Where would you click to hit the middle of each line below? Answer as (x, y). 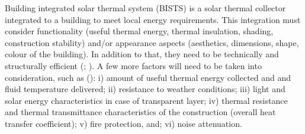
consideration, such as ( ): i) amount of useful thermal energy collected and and (148, 77)
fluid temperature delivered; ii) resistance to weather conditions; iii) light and (145, 89)
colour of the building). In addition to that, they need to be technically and (142, 54)
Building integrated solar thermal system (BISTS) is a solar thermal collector (145, 8)
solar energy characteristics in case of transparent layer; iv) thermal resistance (146, 100)
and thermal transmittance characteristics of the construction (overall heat (140, 112)
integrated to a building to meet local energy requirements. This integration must (153, 19)
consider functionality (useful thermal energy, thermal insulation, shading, (139, 31)
